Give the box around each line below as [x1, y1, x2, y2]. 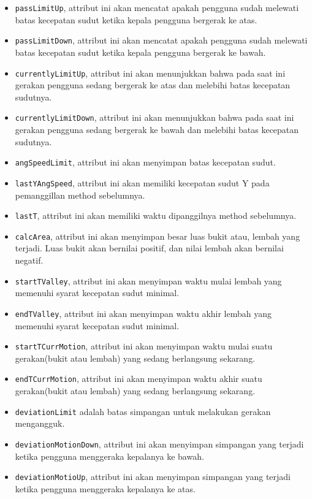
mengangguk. [15, 417, 65, 430]
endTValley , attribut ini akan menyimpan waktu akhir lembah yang [15, 307, 272, 319]
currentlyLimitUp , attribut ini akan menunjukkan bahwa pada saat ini [15, 66, 286, 79]
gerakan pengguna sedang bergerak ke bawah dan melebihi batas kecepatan [15, 123, 299, 135]
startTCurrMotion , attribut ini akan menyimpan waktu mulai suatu [15, 340, 273, 352]
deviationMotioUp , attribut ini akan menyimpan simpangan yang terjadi [15, 470, 291, 483]
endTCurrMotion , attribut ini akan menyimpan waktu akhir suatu [15, 372, 262, 385]
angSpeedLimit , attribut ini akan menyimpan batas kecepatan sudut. [15, 156, 276, 169]
